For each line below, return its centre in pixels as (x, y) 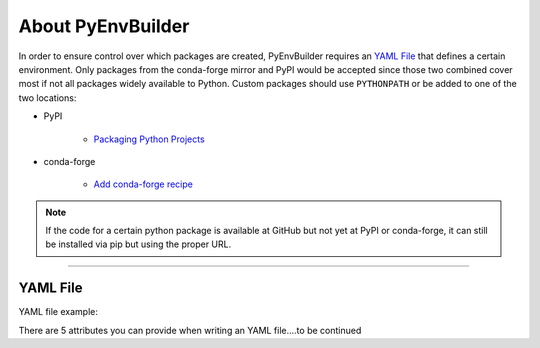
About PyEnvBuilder (104, 26)
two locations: (47, 97)
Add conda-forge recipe (143, 184)
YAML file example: (58, 312)
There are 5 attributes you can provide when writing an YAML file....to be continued (190, 330)
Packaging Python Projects (149, 139)
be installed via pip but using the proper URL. (138, 244)
